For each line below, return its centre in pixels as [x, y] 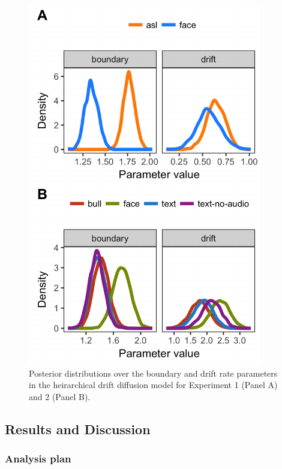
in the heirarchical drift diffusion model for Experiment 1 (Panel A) [153, 385]
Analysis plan [38, 459]
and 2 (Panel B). [60, 396]
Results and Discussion [78, 429]
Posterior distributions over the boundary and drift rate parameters [153, 373]
